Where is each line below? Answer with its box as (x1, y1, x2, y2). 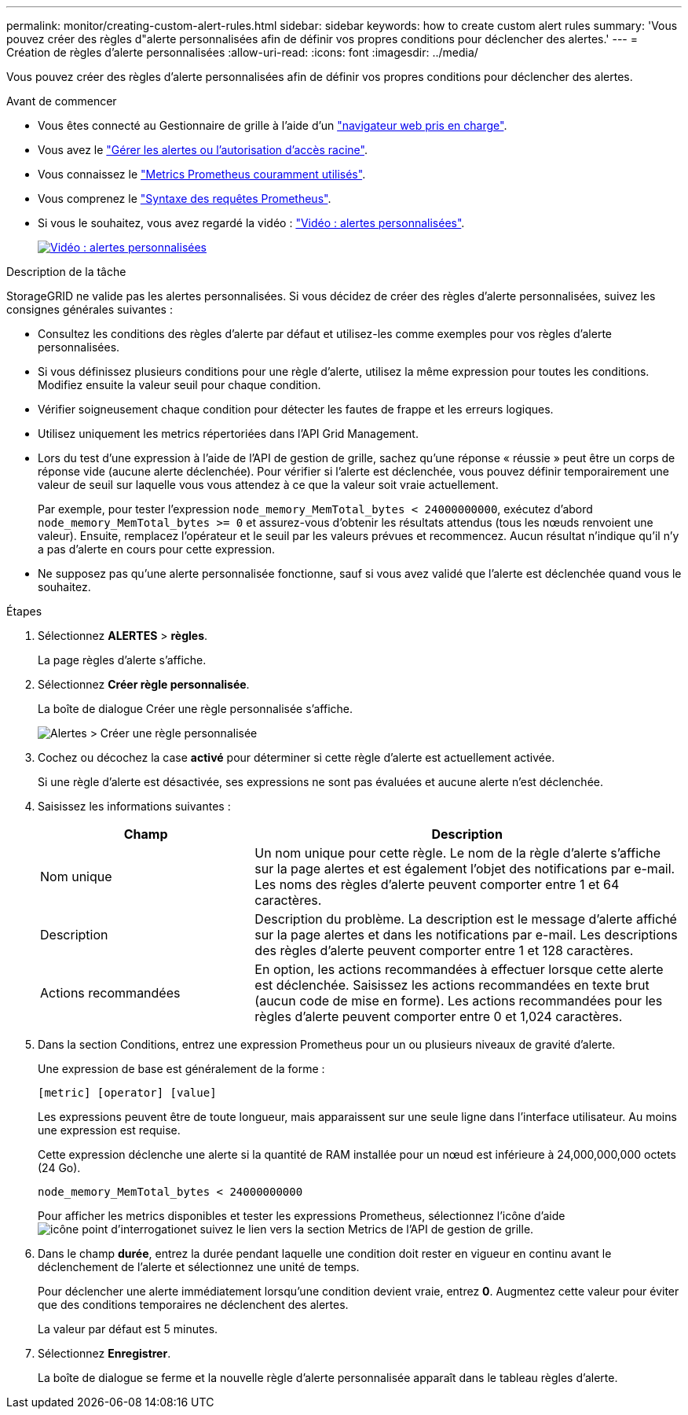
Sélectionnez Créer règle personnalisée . (38, 678, 250, 691)
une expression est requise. (38, 1123, 181, 1137)
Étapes (6, 605, 42, 618)
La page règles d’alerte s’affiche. (38, 653, 207, 667)
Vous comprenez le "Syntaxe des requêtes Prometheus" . (38, 192, 331, 205)
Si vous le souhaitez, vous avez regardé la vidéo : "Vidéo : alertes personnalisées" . (38, 216, 465, 230)
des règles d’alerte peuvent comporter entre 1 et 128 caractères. (254, 943, 634, 958)
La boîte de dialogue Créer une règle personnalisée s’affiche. (38, 702, 353, 715)
